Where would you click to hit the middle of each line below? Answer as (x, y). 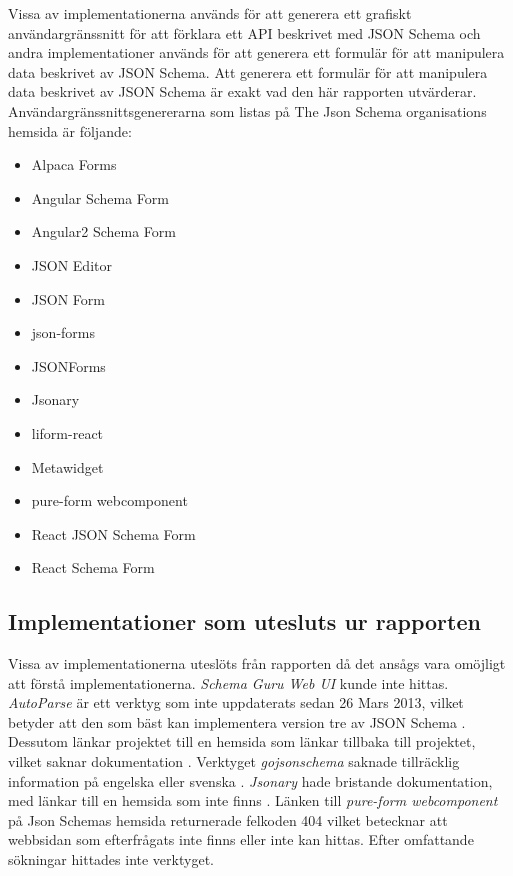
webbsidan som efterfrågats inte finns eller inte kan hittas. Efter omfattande (241, 839)
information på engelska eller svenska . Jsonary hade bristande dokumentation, (250, 780)
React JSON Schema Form (113, 533)
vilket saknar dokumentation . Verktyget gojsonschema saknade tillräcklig (234, 761)
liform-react (67, 432)
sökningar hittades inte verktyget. (111, 859)
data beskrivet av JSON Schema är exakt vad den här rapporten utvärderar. (242, 91)
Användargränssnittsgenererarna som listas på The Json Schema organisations (247, 110)
